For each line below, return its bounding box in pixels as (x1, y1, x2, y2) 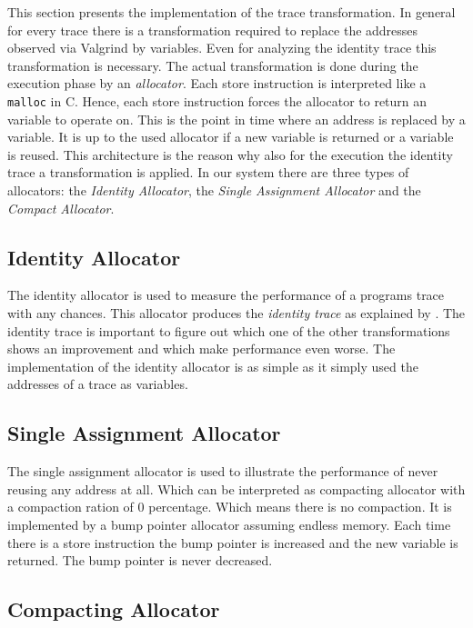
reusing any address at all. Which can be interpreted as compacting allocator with (7, 479, 466, 498)
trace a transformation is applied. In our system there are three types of (7, 163, 409, 182)
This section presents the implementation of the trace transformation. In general (7, 3, 456, 21)
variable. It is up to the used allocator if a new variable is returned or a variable (7, 127, 454, 146)
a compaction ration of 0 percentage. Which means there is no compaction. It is (7, 497, 452, 516)
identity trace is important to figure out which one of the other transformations (7, 321, 450, 340)
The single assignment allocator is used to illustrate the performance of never (7, 462, 438, 481)
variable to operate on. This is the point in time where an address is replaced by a (7, 109, 466, 128)
